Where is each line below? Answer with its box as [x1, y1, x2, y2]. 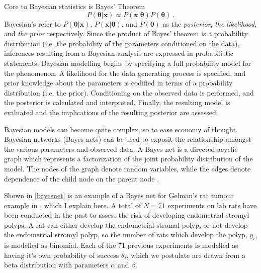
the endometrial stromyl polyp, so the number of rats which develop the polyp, [4, 229, 247, 240]
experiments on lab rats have [167, 200, 257, 210]
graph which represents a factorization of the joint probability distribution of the [4, 153, 253, 164]
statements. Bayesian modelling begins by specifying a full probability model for [4, 57, 251, 68]
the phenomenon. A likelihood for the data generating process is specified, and [4, 67, 246, 78]
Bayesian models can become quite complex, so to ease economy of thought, [4, 124, 238, 134]
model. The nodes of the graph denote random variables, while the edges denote [4, 163, 251, 173]
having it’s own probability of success [4, 249, 119, 260]
